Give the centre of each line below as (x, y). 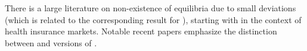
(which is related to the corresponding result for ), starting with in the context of (153, 19)
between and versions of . (51, 42)
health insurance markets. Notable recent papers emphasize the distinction (141, 31)
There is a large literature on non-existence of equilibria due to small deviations (151, 8)
